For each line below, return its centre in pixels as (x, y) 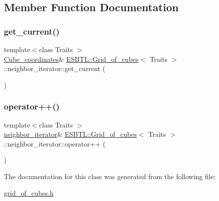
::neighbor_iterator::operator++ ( (55, 143)
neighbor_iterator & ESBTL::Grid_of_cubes (71, 134)
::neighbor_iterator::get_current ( (55, 68)
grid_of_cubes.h (29, 192)
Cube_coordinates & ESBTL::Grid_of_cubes (71, 59)
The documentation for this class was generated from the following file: (110, 176)
